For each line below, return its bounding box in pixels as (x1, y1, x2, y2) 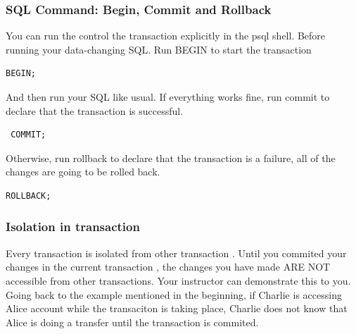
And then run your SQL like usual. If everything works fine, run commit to (6, 89, 330, 104)
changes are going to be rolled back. (6, 164, 160, 179)
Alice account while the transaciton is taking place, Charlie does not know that (6, 301, 348, 316)
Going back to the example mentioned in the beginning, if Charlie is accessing (6, 287, 342, 302)
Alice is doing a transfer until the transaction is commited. (6, 314, 259, 329)
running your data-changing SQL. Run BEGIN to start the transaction (6, 42, 312, 56)
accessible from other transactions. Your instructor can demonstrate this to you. (6, 273, 351, 287)
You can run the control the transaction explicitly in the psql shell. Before (6, 28, 326, 43)
